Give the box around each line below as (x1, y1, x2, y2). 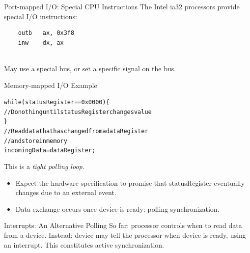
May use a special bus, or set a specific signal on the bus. (4, 63, 176, 73)
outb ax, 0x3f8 (18, 29, 75, 37)
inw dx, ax (18, 39, 64, 46)
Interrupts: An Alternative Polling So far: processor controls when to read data (4, 220, 242, 230)
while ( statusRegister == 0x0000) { (4, 99, 110, 106)
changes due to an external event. (15, 187, 116, 197)
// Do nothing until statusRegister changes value (4, 108, 152, 115)
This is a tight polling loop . (4, 161, 84, 171)
